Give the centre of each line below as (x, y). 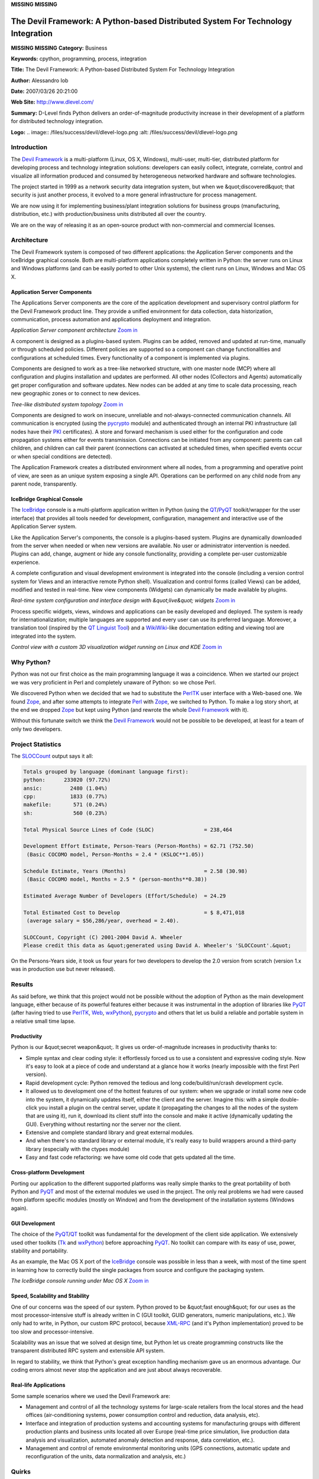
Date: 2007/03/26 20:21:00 (44, 91)
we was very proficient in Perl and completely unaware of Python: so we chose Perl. (113, 682)
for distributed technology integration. (57, 121)
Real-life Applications (38, 1385)
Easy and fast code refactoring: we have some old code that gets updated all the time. (131, 1157)
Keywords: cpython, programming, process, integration (79, 59)
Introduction (29, 147)
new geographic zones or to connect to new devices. (76, 393)
